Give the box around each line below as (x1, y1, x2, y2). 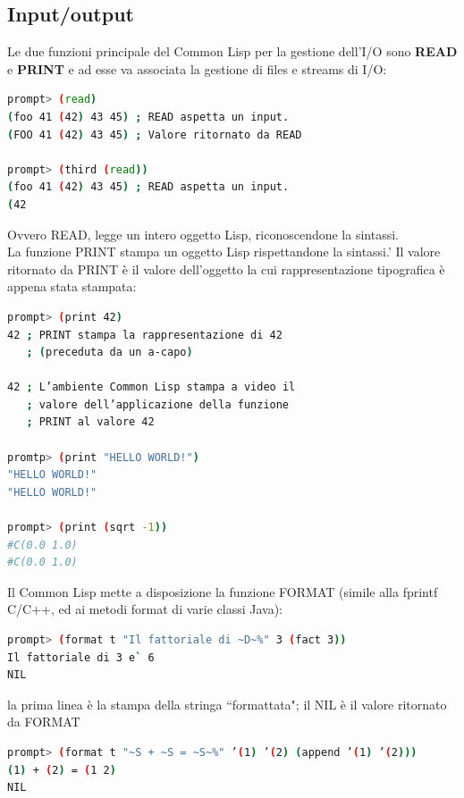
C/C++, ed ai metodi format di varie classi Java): (7, 600, 283, 618)
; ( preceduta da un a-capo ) (26, 346, 193, 359)
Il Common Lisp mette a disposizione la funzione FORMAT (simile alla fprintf (7, 582, 438, 601)
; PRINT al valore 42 (26, 416, 155, 429)
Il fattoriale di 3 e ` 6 (7, 651, 155, 664)
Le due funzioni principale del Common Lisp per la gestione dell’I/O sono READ (7, 42, 458, 61)
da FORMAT (7, 712, 80, 731)
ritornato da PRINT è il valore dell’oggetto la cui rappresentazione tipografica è (7, 259, 445, 278)
